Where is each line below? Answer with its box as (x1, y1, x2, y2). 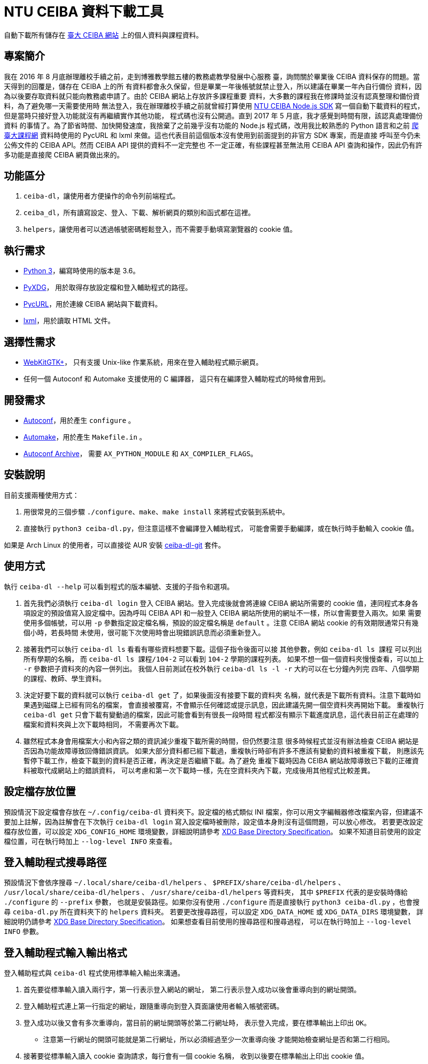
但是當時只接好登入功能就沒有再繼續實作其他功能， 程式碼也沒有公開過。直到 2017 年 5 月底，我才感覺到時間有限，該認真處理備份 (4, 111, 423, 120)
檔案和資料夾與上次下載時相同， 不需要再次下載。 (23, 720, 183, 729)
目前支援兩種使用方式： (4, 490, 79, 499)
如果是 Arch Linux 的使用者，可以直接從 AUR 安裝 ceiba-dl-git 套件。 (4, 540, 225, 549)
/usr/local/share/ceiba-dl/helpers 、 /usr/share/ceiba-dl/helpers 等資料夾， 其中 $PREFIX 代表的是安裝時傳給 (4, 888, 408, 897)
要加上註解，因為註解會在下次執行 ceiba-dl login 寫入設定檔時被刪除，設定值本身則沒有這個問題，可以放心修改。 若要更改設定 (4, 817, 423, 826)
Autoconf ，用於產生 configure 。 (23, 416, 135, 424)
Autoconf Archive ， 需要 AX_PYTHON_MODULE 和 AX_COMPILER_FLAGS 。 (23, 449, 257, 458)
